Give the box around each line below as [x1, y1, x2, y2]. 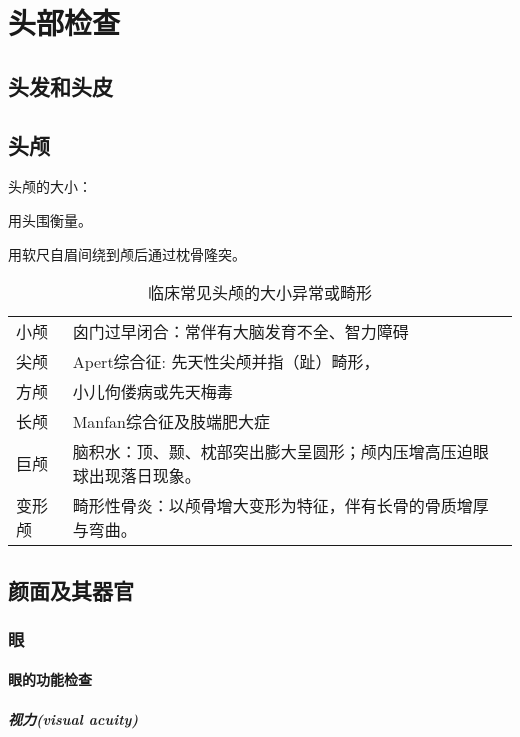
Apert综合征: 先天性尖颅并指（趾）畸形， [72, 350, 380, 374]
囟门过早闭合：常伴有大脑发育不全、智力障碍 [72, 320, 409, 344]
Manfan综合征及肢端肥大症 [72, 410, 271, 434]
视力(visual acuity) [8, 708, 139, 729]
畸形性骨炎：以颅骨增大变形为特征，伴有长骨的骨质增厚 [72, 494, 489, 518]
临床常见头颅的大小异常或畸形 [147, 281, 372, 305]
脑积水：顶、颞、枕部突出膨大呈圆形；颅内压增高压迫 [72, 440, 473, 464]
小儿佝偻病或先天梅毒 [72, 380, 233, 404]
